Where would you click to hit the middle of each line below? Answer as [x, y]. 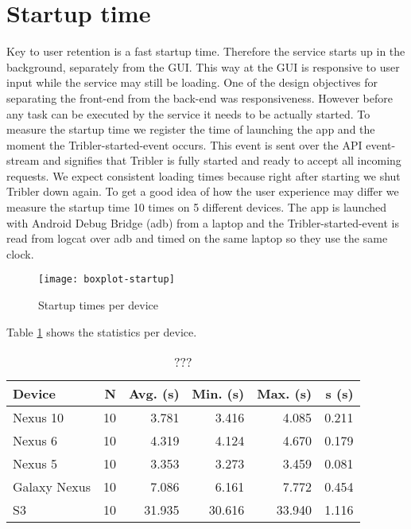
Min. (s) [218, 394]
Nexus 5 [35, 464]
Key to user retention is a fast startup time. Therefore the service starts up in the [206, 51]
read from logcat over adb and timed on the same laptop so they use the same [197, 238]
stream [23, 160]
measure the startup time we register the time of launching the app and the [191, 129]
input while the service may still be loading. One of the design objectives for [192, 82]
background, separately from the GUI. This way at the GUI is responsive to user [203, 66]
